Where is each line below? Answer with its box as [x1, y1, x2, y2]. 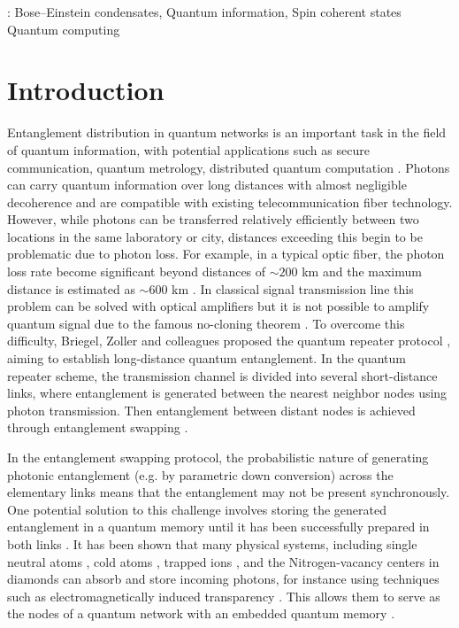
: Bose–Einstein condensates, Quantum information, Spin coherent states [7, 3, 402, 20]
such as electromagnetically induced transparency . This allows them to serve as [7, 586, 440, 605]
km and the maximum [302, 262, 422, 281]
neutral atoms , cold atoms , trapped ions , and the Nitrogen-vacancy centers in [7, 552, 440, 570]
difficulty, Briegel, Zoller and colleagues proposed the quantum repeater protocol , [7, 331, 451, 350]
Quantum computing [7, 19, 120, 38]
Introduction [7, 72, 164, 108]
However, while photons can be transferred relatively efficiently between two [7, 210, 419, 229]
